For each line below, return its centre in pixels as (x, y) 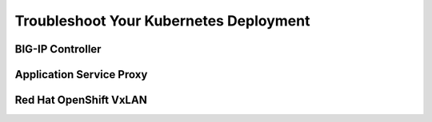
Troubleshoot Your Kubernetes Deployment (162, 21)
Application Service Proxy (81, 75)
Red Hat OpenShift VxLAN (81, 100)
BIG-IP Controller (58, 49)
